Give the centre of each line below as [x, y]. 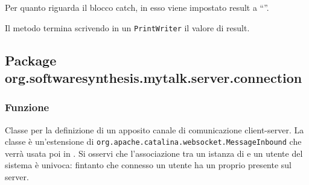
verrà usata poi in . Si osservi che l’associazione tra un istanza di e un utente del [154, 153]
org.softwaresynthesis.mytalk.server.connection [154, 78]
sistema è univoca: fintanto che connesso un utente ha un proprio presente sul [148, 165]
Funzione [27, 107]
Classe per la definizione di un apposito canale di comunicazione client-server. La [154, 129]
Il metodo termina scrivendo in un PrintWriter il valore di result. [127, 27]
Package [31, 60]
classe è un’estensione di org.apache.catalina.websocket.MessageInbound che [153, 141]
